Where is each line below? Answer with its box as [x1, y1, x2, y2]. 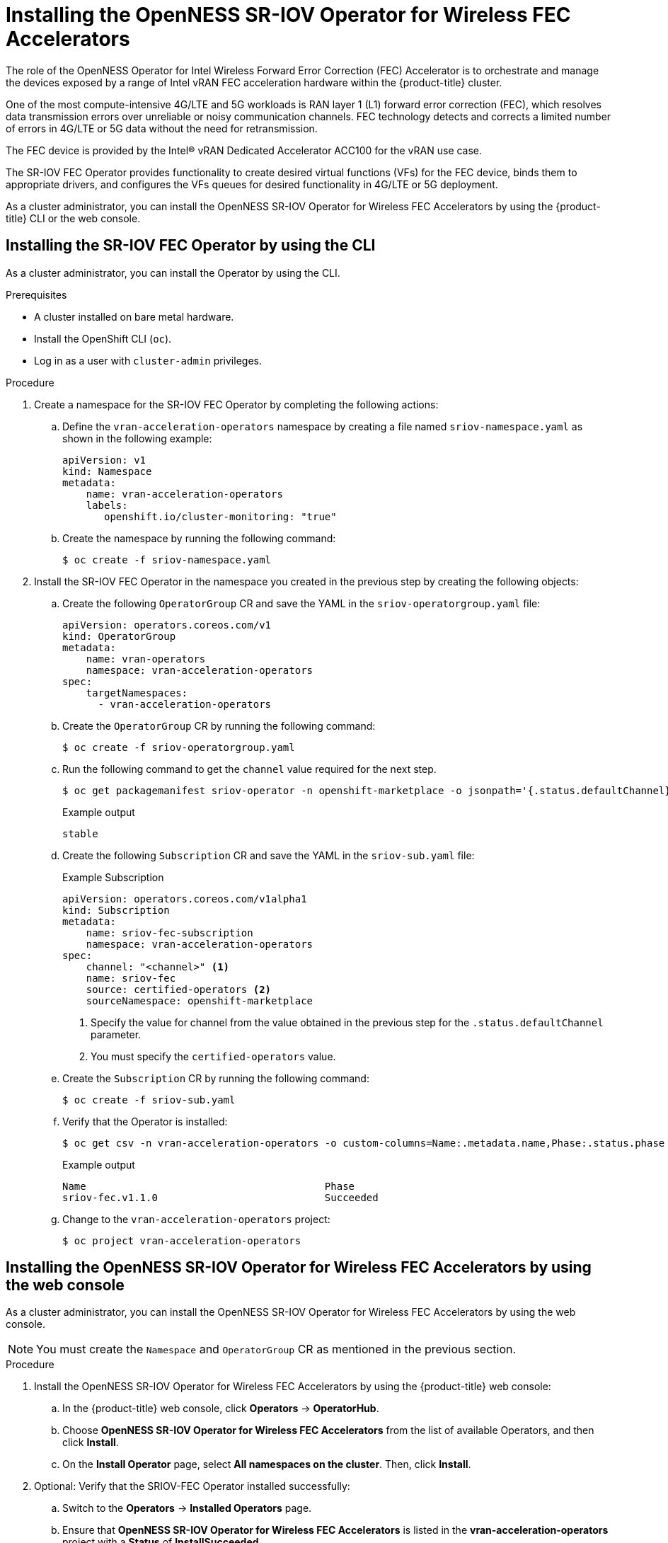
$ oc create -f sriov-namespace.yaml [62, 553, 272, 566]
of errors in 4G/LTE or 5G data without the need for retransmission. [6, 122, 318, 134]
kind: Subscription [62, 904, 170, 916]
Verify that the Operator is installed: [62, 1115, 228, 1128]
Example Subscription [62, 871, 164, 883]
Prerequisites [6, 288, 67, 301]
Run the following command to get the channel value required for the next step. [62, 762, 437, 775]
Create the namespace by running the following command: [62, 532, 336, 544]
